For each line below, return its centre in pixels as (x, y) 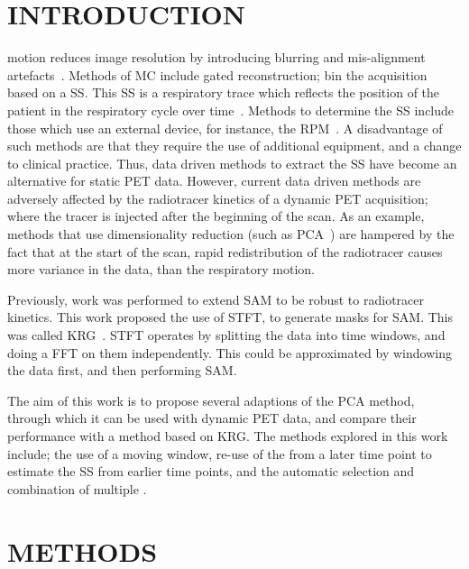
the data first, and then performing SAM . (122, 370)
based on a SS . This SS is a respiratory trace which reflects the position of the (224, 92)
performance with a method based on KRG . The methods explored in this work (228, 436)
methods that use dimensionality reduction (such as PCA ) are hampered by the (231, 234)
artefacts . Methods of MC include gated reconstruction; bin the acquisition (217, 74)
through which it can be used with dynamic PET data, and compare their (212, 418)
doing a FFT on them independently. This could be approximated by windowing (230, 352)
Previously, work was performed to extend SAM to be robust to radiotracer (216, 299)
